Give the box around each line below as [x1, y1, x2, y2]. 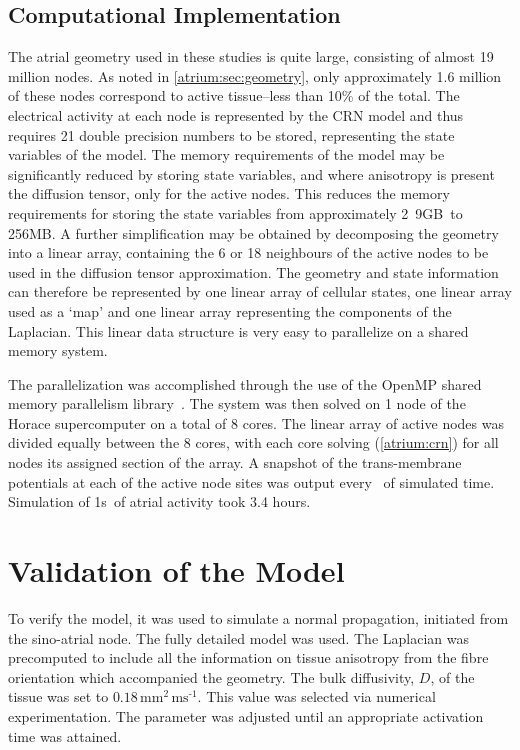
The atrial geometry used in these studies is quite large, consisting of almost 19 [8, 46, 494, 67]
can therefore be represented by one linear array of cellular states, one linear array [8, 281, 512, 302]
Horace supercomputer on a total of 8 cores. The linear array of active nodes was [8, 412, 504, 433]
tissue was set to [8, 686, 109, 707]
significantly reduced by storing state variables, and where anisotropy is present [8, 163, 495, 184]
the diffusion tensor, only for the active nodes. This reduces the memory [8, 183, 450, 204]
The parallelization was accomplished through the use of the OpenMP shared [8, 373, 482, 394]
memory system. [8, 340, 108, 361]
